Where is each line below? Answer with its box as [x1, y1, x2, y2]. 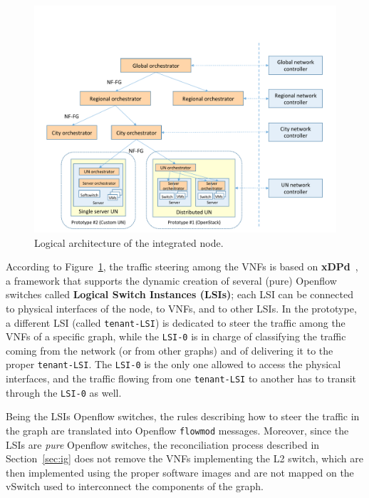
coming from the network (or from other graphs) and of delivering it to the [6, 342, 333, 357]
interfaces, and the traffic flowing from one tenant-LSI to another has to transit [6, 371, 357, 386]
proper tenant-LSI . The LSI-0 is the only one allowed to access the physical [6, 357, 341, 372]
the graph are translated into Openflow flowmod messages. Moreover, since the [6, 423, 349, 438]
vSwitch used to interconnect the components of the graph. [6, 479, 264, 494]
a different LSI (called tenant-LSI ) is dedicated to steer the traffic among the [6, 315, 345, 330]
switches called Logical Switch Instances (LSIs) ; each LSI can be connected [6, 287, 353, 302]
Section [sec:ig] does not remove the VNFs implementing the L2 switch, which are [6, 451, 364, 466]
